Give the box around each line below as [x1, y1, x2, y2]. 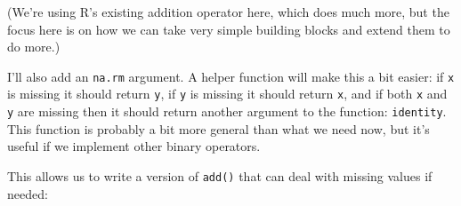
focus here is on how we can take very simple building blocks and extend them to [7, 20, 450, 38]
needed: [7, 184, 48, 202]
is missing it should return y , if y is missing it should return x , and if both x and [7, 84, 448, 103]
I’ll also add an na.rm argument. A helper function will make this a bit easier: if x [7, 67, 455, 85]
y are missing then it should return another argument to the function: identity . [7, 102, 447, 121]
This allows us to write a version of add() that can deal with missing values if [7, 166, 433, 185]
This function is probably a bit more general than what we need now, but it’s [7, 119, 430, 138]
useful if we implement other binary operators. [7, 137, 261, 155]
